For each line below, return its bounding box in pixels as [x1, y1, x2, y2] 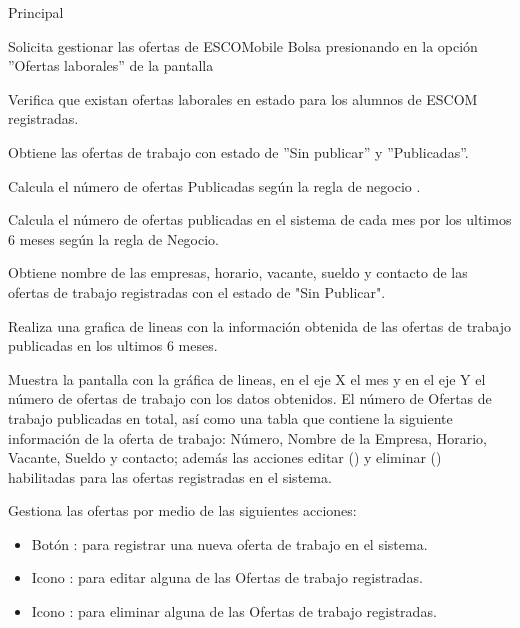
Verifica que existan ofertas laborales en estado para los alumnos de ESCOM [8, 88, 478, 109]
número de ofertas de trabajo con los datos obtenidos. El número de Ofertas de [8, 388, 492, 409]
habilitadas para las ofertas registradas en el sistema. [8, 466, 332, 487]
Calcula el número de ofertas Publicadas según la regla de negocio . [8, 175, 421, 196]
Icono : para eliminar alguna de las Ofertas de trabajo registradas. [31, 601, 437, 622]
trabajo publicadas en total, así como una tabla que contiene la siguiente [8, 407, 453, 428]
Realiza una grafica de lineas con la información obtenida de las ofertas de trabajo [8, 315, 512, 336]
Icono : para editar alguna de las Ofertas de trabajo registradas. [31, 567, 423, 588]
